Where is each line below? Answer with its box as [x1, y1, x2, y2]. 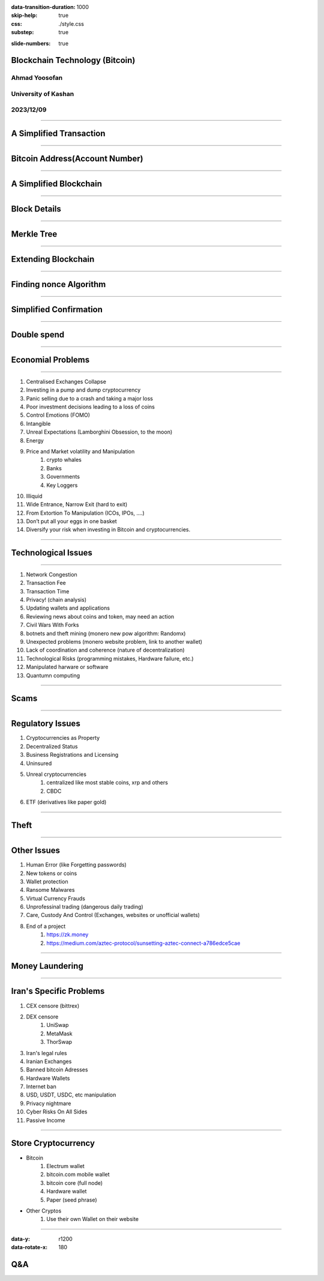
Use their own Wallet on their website [46, 1216, 139, 1223]
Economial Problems [11, 355, 90, 365]
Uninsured [26, 760, 52, 767]
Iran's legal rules [26, 1049, 67, 1056]
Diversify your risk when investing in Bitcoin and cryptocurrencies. [26, 526, 191, 533]
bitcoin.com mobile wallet [46, 1171, 110, 1178]
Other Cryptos [26, 1207, 62, 1214]
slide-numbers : [11, 40, 51, 47]
